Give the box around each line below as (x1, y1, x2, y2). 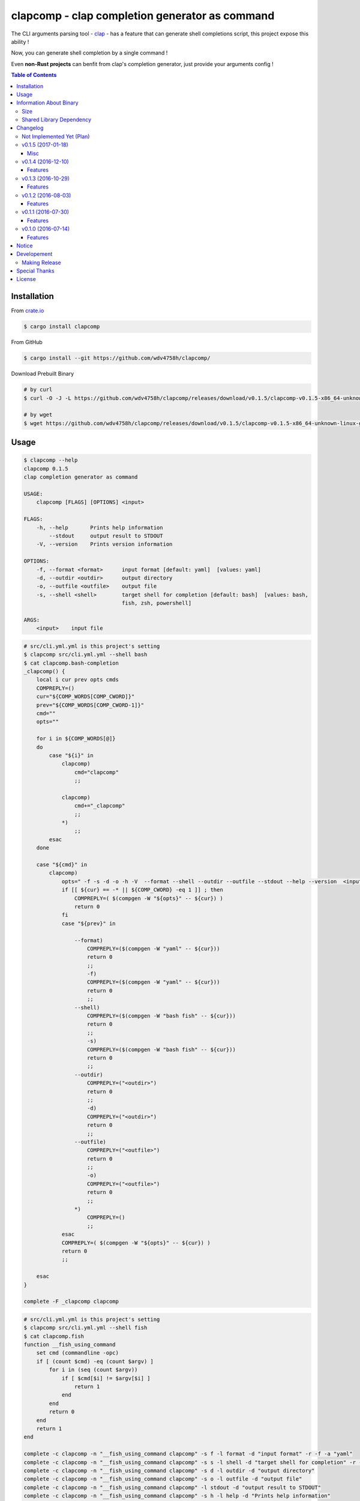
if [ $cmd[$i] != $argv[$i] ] (61, 1375, 151, 1382)
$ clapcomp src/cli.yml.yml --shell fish (23, 1324, 148, 1331)
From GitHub (11, 339, 43, 346)
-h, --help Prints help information (36, 524, 163, 531)
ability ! (11, 38, 29, 45)
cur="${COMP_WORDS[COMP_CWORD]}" (36, 693, 135, 700)
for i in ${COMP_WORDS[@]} (36, 735, 116, 742)
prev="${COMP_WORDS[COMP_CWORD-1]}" (36, 701, 144, 708)
